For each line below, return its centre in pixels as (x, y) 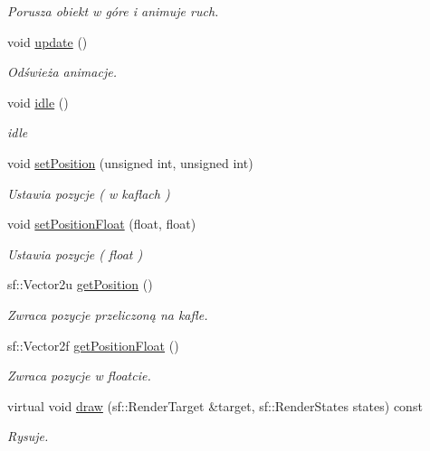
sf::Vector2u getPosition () (80, 284)
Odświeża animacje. (62, 72)
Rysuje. (28, 436)
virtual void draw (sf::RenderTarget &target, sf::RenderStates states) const (215, 405)
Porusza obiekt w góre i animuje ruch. (113, 11)
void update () (48, 41)
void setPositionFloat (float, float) (102, 224)
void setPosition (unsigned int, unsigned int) (130, 162)
